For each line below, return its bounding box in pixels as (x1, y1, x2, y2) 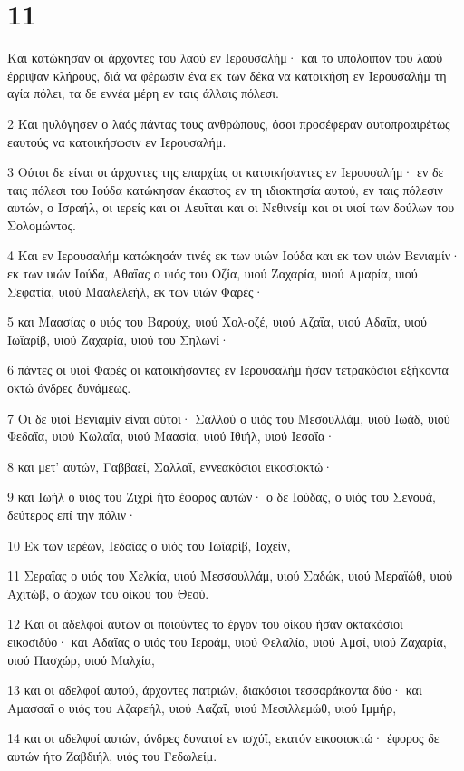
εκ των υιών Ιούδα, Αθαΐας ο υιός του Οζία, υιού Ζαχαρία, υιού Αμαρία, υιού (7, 264, 418, 283)
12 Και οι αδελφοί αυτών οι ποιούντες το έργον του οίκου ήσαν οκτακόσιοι (7, 614, 403, 633)
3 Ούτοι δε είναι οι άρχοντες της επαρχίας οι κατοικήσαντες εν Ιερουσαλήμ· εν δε (7, 162, 444, 181)
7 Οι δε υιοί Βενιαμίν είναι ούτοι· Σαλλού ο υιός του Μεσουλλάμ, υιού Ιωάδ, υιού (7, 408, 450, 427)
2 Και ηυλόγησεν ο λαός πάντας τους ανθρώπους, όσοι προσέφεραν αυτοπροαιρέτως (7, 113, 450, 132)
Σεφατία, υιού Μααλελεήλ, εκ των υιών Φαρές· (7, 281, 264, 300)
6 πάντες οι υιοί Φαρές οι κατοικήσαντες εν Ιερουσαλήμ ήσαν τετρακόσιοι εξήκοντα (7, 360, 449, 379)
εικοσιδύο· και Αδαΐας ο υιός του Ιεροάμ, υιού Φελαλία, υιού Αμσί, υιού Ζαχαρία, (7, 631, 447, 650)
